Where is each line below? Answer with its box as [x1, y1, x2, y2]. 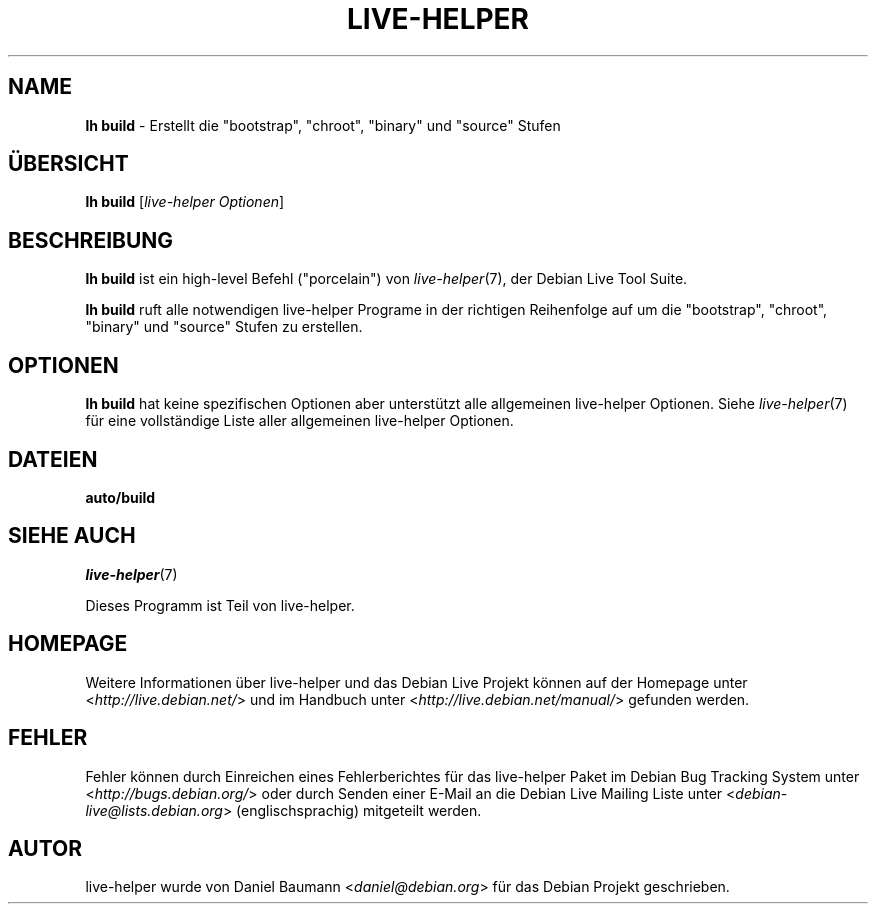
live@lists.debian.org [85, 801, 223, 819]
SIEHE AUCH [8, 523, 136, 549]
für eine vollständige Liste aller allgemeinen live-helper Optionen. [85, 412, 514, 430]
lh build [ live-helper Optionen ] [85, 193, 285, 211]
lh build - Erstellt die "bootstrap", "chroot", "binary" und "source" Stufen [85, 116, 561, 134]
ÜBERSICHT [8, 151, 129, 177]
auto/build [85, 488, 156, 506]
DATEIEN [8, 446, 98, 472]
